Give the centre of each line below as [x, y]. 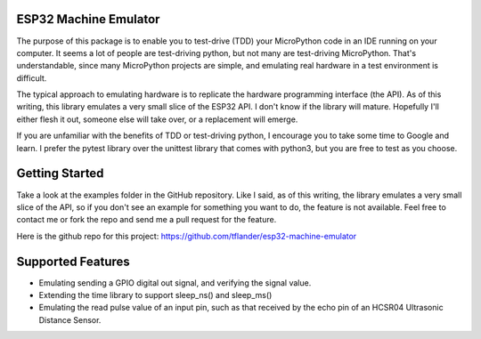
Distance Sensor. [70, 319]
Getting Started [60, 174]
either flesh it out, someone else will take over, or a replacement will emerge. [157, 119]
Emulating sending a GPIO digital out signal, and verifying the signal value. [175, 282]
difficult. [32, 78]
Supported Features [73, 261]
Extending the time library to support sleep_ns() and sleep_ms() [155, 295]
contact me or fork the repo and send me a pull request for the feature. [147, 220]
